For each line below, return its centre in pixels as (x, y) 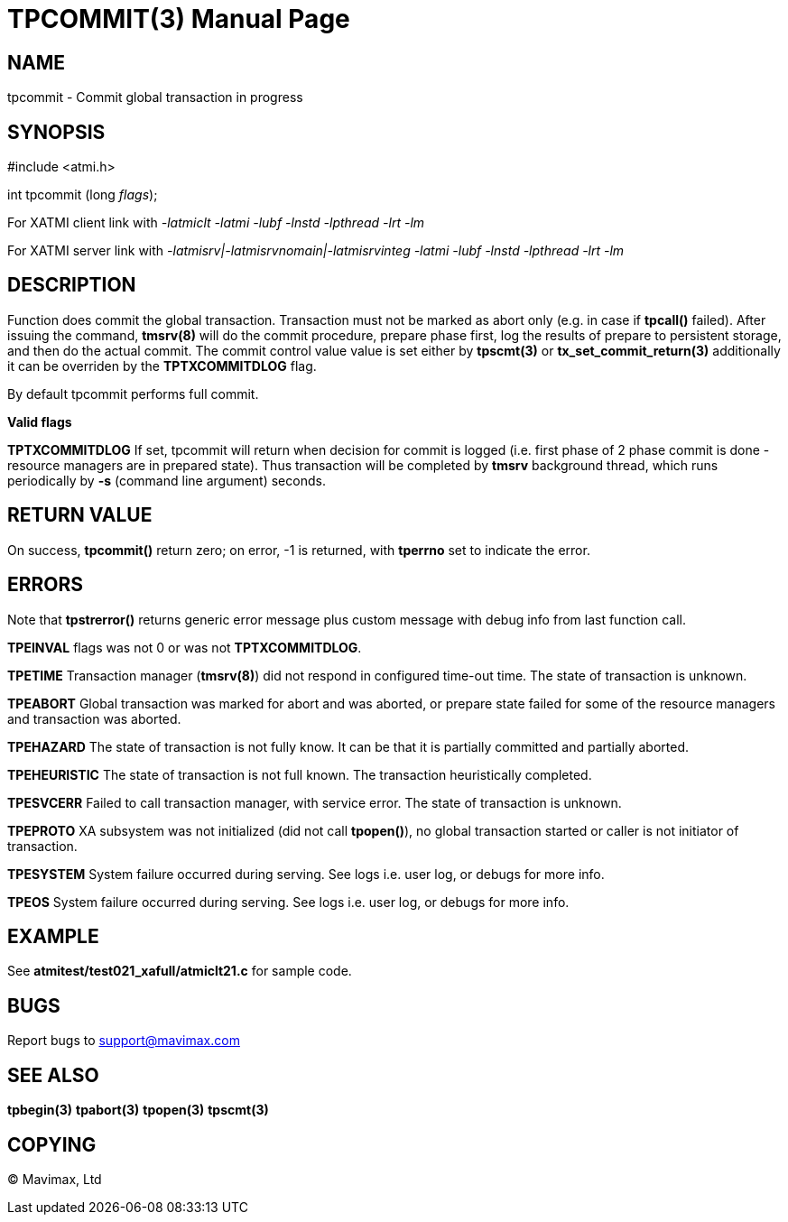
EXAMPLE (53, 936)
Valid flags (40, 421)
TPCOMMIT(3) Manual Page (179, 19)
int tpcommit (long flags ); (83, 195)
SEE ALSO (53, 1075)
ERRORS (46, 585)
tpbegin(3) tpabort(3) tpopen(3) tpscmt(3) (138, 1110)
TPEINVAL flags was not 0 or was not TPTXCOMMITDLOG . (185, 647)
